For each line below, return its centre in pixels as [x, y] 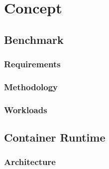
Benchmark [34, 39]
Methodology [31, 86]
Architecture [30, 162]
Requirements [32, 64]
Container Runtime [55, 137]
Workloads [26, 109]
